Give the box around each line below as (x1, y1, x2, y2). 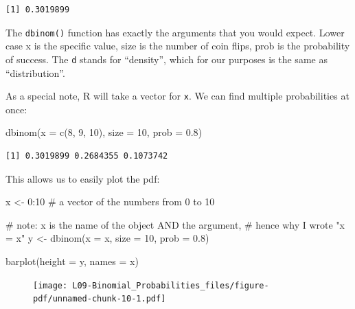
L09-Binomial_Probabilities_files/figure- (72, 280, 269, 290)
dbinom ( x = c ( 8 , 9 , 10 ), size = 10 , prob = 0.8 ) (5, 125, 203, 139)
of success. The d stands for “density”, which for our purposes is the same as (5, 51, 328, 66)
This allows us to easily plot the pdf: (5, 171, 160, 185)
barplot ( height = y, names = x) (5, 253, 139, 268)
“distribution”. (5, 65, 65, 80)
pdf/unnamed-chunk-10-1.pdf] (33, 294, 166, 304)
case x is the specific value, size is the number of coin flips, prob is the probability (5, 38, 350, 53)
